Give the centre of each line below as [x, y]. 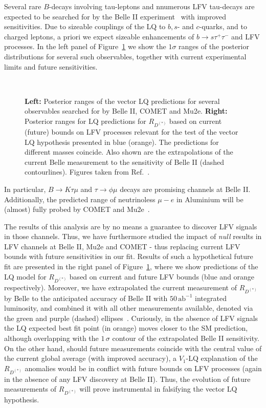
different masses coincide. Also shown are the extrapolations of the [129, 152]
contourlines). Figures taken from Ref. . [87, 172]
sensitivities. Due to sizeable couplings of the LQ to [85, 26]
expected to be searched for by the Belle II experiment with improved [115, 16]
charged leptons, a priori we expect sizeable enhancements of [99, 36]
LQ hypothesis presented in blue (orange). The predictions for [122, 142]
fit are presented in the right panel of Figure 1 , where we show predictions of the [131, 266]
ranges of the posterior [214, 46]
